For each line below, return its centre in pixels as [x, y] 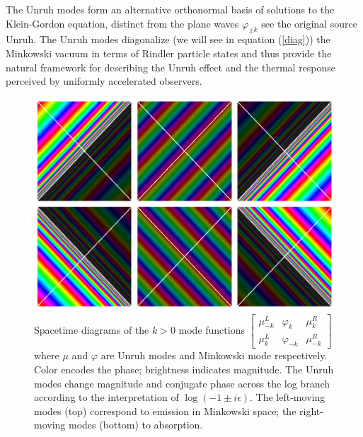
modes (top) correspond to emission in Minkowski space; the [165, 410]
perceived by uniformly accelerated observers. [104, 81]
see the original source [309, 23]
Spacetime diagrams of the [92, 330]
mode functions [212, 330]
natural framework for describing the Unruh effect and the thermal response [171, 67]
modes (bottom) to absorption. [136, 425]
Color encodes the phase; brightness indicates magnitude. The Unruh [184, 369]
